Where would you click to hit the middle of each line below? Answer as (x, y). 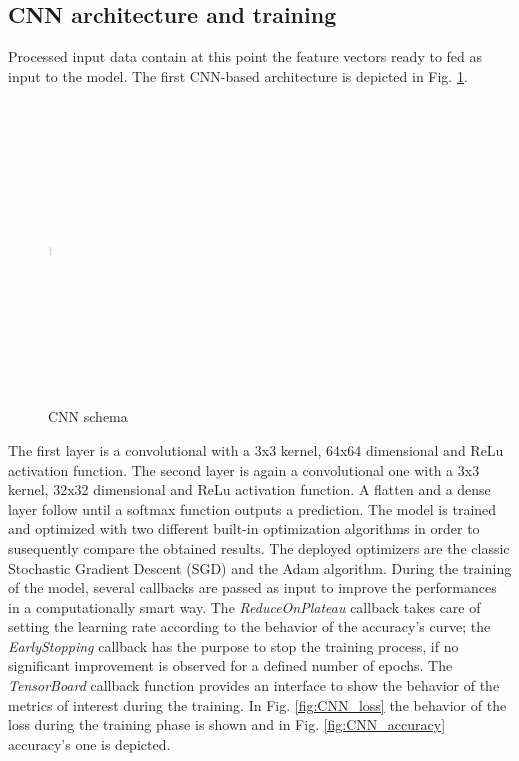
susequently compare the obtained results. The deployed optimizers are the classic (259, 547)
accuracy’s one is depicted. (89, 743)
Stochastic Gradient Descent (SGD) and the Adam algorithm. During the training (260, 567)
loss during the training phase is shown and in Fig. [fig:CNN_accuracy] (227, 724)
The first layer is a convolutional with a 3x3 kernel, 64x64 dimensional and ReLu (256, 449)
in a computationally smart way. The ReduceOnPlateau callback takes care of (244, 606)
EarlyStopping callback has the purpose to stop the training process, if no (233, 645)
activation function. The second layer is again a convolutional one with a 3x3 (244, 469)
